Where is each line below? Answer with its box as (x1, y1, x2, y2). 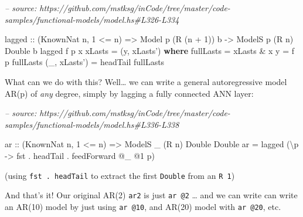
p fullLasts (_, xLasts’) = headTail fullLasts (5, 56, 165, 68)
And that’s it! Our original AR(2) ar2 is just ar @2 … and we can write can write (5, 189, 298, 201)
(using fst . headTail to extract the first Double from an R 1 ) (5, 169, 235, 181)
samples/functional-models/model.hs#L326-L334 (5, 13, 179, 25)
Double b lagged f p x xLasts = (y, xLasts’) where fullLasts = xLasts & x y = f (5, 44, 294, 56)
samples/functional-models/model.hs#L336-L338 (5, 118, 179, 130)
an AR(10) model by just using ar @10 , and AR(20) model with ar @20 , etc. (5, 200, 281, 212)
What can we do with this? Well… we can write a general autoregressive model (5, 75, 287, 87)
